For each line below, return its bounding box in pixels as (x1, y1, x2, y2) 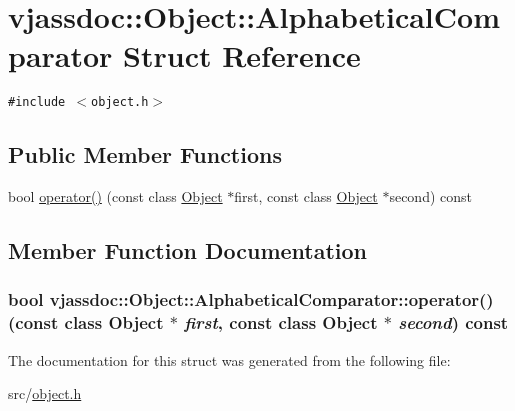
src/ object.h (8, 383, 82, 404)
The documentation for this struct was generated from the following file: (8, 349, 451, 370)
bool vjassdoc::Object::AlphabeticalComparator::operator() (8, 287, 494, 312)
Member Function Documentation (8, 235, 368, 266)
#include (8, 95, 66, 110)
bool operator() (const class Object (8, 186, 223, 207)
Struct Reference (123, 35, 361, 76)
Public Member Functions (8, 139, 282, 170)
